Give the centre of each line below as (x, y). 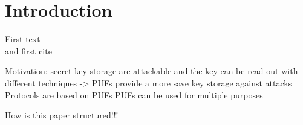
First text (23, 39)
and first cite (28, 50)
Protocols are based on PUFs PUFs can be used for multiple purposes (134, 95)
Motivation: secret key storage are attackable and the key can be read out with (151, 71)
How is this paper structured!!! (62, 115)
